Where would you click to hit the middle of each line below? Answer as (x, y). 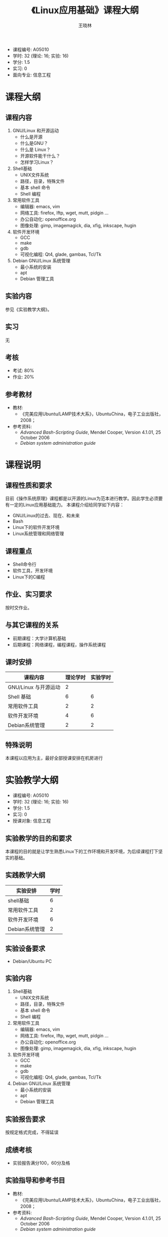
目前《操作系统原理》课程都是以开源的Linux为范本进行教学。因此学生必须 (82, 498)
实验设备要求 (25, 949)
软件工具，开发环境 (33, 571)
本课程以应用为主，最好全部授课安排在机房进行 (54, 758)
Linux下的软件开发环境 (36, 527)
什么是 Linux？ (35, 149)
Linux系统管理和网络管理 (38, 534)
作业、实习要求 (29, 594)
